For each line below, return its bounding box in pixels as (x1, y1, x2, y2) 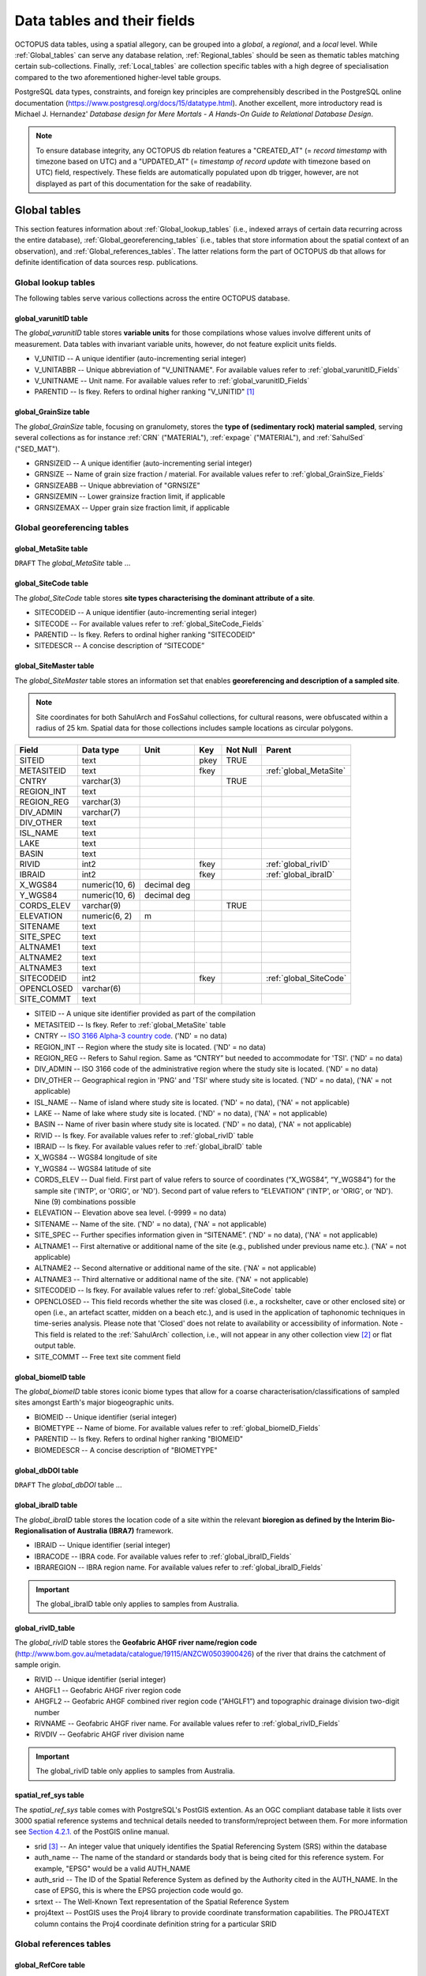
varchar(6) (81, 983, 121, 994)
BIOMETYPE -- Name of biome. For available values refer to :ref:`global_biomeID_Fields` (34, 1424, 321, 1433)
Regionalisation (14, 1526, 67, 1536)
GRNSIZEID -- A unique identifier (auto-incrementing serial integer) (34, 458, 252, 468)
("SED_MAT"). (14, 443, 61, 454)
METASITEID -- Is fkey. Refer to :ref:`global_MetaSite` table (34, 1020, 226, 1029)
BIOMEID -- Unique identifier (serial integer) (34, 1412, 177, 1422)
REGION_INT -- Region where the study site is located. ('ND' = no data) (34, 1042, 266, 1051)
